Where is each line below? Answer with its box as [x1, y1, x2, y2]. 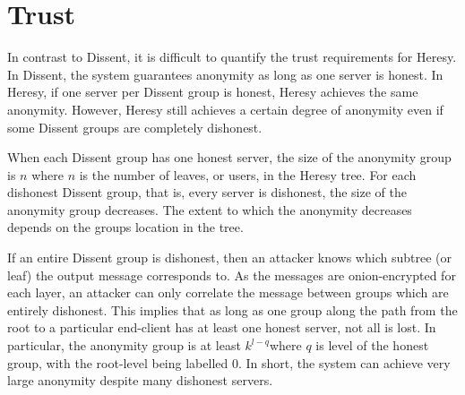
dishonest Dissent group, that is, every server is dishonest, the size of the [7, 183, 407, 202]
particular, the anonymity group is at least [7, 336, 241, 355]
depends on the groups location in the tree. [7, 218, 244, 236]
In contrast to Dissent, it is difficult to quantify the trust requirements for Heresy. [7, 47, 457, 66]
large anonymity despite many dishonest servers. [7, 371, 273, 390]
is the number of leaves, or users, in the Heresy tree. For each [79, 165, 417, 184]
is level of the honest [315, 336, 429, 355]
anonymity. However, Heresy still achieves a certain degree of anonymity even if [7, 99, 443, 118]
